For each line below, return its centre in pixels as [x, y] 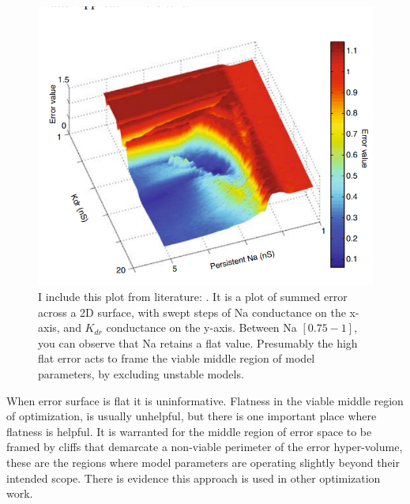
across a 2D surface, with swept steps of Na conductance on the [192, 312]
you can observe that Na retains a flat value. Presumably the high [198, 342]
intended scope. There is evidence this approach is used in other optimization [194, 478]
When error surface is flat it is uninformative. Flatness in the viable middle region [205, 400]
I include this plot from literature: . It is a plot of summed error [193, 297]
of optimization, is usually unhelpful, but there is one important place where [192, 416]
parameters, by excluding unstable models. [141, 374]
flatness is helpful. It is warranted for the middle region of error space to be [189, 431]
